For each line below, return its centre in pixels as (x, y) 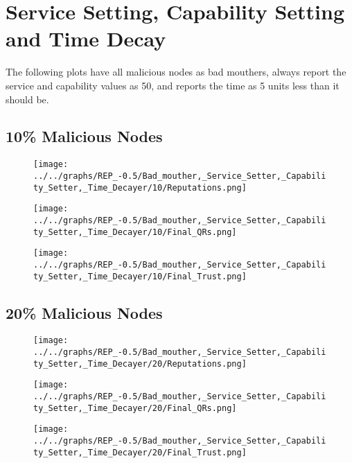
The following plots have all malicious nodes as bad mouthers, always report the (176, 72)
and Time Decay (86, 38)
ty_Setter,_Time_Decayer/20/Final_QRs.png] (135, 408)
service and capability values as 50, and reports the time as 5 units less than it (173, 85)
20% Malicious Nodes (84, 312)
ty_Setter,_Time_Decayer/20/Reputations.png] (140, 364)
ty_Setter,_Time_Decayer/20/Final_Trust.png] (140, 452)
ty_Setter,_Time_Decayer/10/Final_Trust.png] (140, 276)
